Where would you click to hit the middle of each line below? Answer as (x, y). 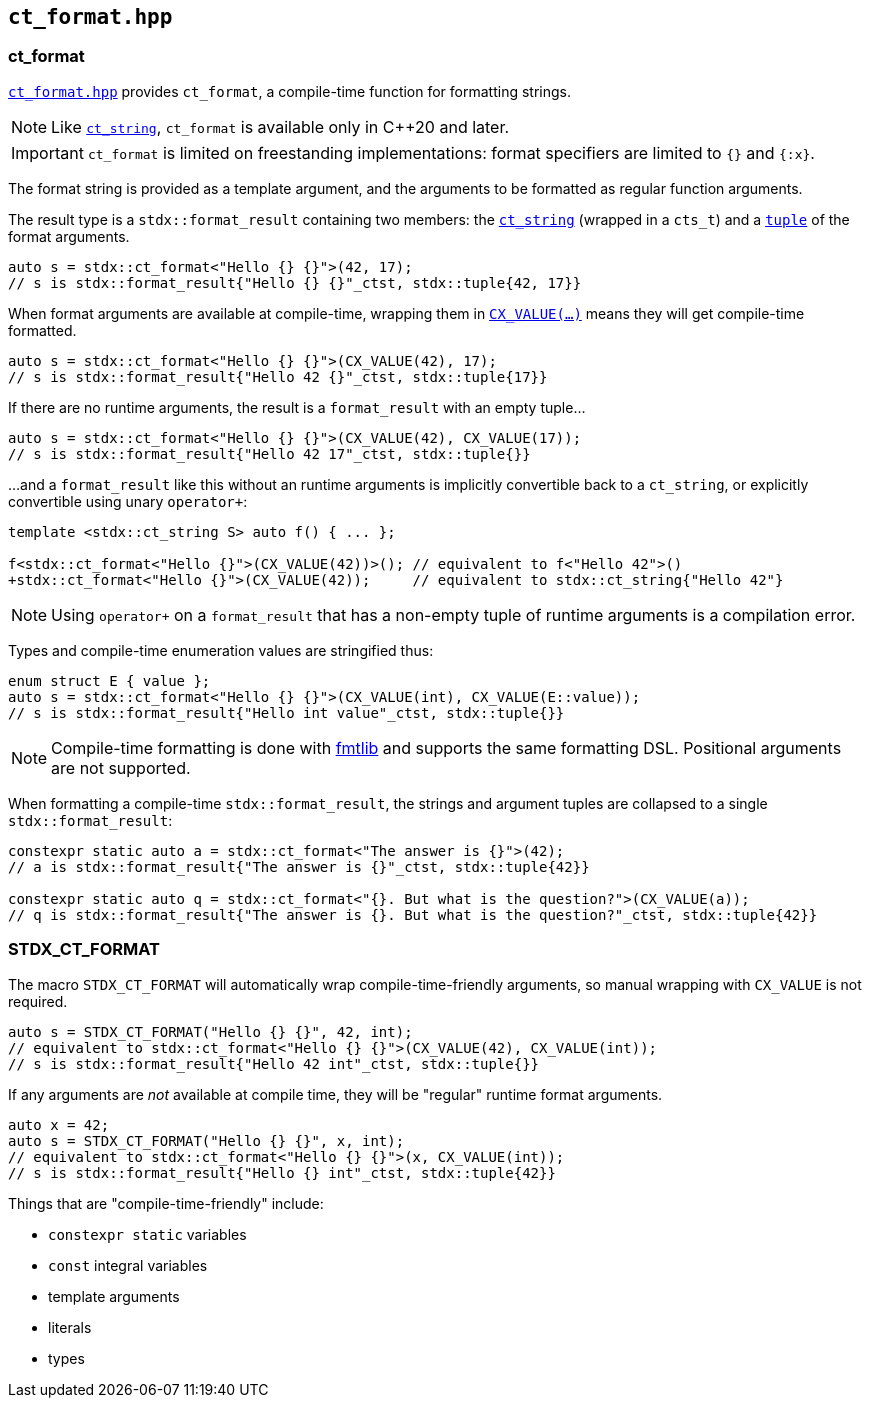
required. (38, 1001)
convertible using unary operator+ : (128, 501)
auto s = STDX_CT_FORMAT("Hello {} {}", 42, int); (210, 1031)
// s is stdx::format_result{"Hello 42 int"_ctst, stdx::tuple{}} (274, 1063)
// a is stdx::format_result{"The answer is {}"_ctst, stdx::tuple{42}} (299, 866)
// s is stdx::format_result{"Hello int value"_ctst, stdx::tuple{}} (286, 712)
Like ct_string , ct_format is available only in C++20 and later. (280, 126)
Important (47, 152)
